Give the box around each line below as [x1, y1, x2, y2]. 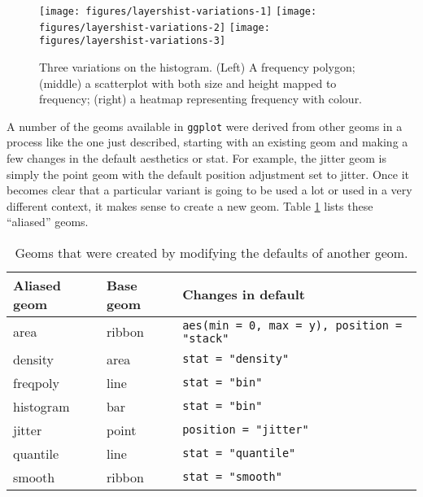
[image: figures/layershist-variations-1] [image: [39, 6, 317, 17]
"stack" [182, 331, 229, 345]
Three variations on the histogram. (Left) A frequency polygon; [39, 58, 355, 75]
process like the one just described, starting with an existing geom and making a [7, 133, 408, 150]
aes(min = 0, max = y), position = [182, 318, 403, 332]
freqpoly [13, 373, 59, 392]
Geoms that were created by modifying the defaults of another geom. [15, 242, 408, 262]
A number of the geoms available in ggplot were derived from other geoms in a [7, 117, 403, 134]
